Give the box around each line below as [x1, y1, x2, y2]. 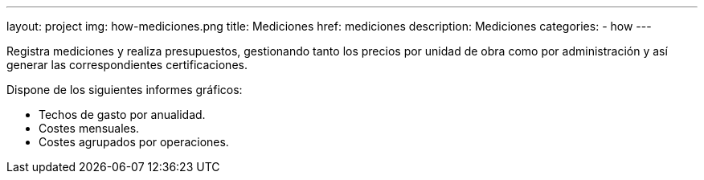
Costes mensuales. [39, 121, 140, 135]
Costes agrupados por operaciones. [39, 135, 229, 149]
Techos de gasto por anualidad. [39, 108, 206, 121]
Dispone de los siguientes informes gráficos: [6, 83, 243, 96]
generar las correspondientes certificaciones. [6, 58, 248, 72]
